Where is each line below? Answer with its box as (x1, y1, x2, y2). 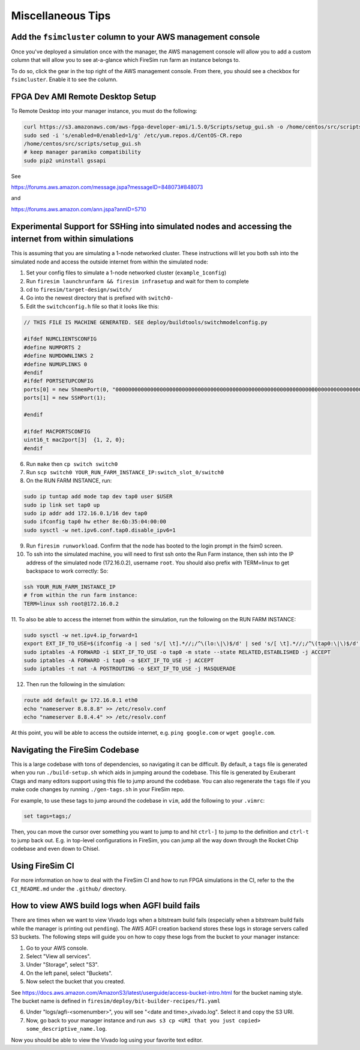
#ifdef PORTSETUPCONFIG (23, 378, 94, 384)
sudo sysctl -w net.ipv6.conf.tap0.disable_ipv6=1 (23, 527, 176, 534)
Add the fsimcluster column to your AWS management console (11, 32, 260, 42)
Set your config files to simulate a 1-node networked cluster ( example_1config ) (26, 269, 227, 276)
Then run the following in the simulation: (26, 681, 125, 688)
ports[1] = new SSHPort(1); (23, 394, 106, 402)
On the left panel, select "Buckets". (26, 970, 113, 977)
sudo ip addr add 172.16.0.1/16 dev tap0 (23, 510, 148, 517)
